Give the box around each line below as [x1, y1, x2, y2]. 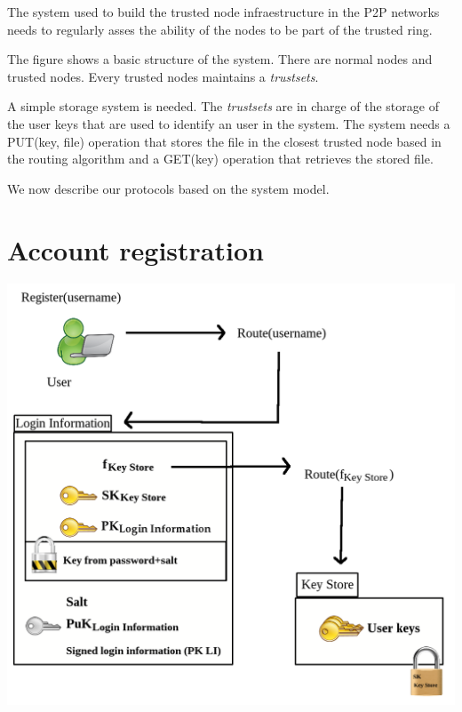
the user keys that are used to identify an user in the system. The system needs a [7, 114, 450, 132]
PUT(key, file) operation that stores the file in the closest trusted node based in [7, 132, 442, 150]
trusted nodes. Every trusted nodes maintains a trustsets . [7, 67, 319, 85]
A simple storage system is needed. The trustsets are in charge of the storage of [7, 97, 439, 116]
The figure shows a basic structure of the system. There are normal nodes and [7, 50, 433, 68]
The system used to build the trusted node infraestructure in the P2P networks [7, 3, 440, 20]
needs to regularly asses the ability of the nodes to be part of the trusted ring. [7, 20, 433, 38]
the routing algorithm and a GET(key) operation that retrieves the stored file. [7, 149, 434, 168]
